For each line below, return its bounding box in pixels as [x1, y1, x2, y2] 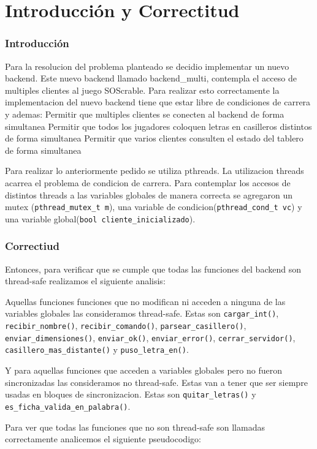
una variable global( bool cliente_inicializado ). [5, 212, 196, 225]
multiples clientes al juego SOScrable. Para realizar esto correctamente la [5, 83, 280, 96]
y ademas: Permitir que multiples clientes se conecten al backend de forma [5, 107, 285, 120]
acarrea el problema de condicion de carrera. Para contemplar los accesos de [5, 176, 291, 189]
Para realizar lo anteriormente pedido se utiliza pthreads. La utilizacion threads [5, 164, 304, 177]
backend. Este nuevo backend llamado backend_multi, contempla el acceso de [5, 72, 297, 85]
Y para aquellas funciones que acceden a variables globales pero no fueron [5, 364, 282, 377]
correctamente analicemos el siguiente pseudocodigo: [5, 432, 201, 445]
